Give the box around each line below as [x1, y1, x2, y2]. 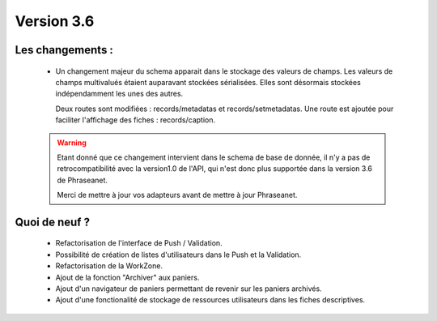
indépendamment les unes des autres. [55, 89, 184, 99]
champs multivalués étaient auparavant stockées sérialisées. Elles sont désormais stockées [55, 77, 362, 87]
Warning [57, 138, 87, 148]
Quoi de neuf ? [15, 215, 91, 229]
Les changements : [15, 43, 113, 57]
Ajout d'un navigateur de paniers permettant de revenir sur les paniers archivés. [55, 284, 323, 293]
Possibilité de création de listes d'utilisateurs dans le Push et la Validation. [55, 250, 302, 259]
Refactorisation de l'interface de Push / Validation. [55, 238, 223, 248]
